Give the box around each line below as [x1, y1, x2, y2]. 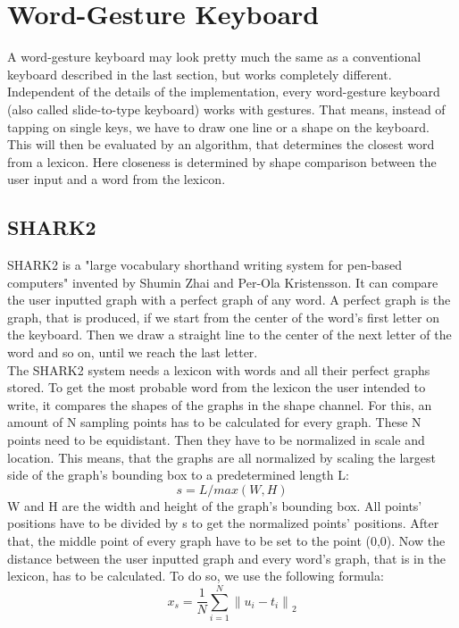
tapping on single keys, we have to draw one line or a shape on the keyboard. [7, 117, 430, 136]
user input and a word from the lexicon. [7, 170, 226, 188]
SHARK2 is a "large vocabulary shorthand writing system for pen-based [7, 255, 402, 274]
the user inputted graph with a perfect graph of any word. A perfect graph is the [7, 290, 451, 309]
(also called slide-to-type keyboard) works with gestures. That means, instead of [7, 99, 446, 118]
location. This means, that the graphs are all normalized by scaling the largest [7, 448, 437, 466]
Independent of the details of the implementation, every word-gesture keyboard [7, 82, 440, 101]
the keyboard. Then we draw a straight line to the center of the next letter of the [7, 325, 452, 344]
